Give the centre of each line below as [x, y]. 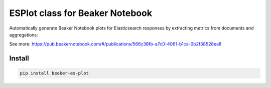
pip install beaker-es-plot [54, 73]
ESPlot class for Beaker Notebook [81, 13]
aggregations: [24, 34]
